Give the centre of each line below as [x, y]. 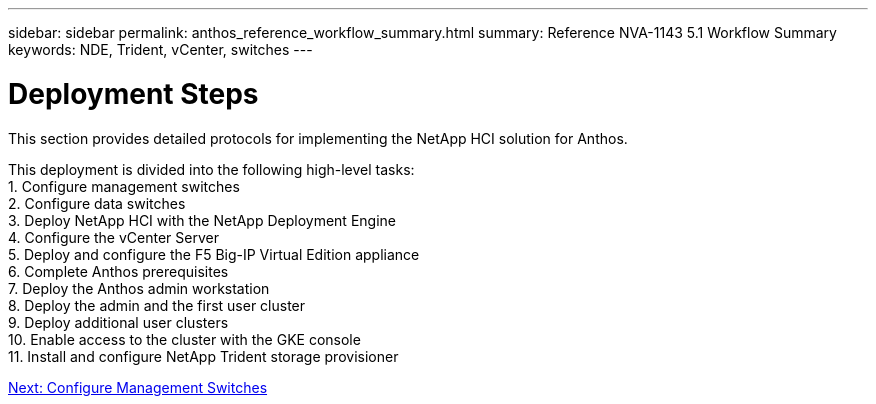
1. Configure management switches [124, 186]
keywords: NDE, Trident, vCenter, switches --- [160, 49]
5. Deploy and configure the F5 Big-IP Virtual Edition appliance [214, 254]
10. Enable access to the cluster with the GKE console [184, 339]
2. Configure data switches [97, 203]
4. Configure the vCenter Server [113, 237]
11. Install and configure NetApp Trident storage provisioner [203, 356]
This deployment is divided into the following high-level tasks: [211, 169]
